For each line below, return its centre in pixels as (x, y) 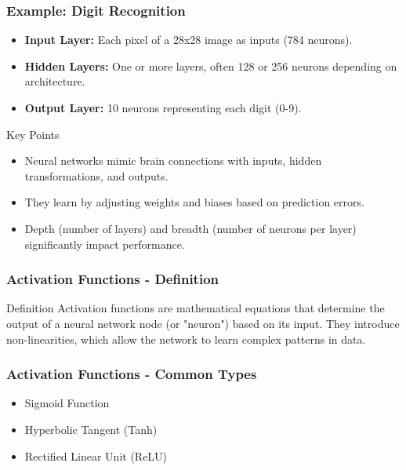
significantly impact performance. (105, 244)
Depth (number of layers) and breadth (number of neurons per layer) (190, 228)
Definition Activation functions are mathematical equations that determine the (196, 308)
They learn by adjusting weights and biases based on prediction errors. (194, 202)
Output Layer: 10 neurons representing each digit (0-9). (163, 107)
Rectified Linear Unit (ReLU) (96, 455)
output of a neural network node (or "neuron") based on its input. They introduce (203, 323)
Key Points (33, 134)
